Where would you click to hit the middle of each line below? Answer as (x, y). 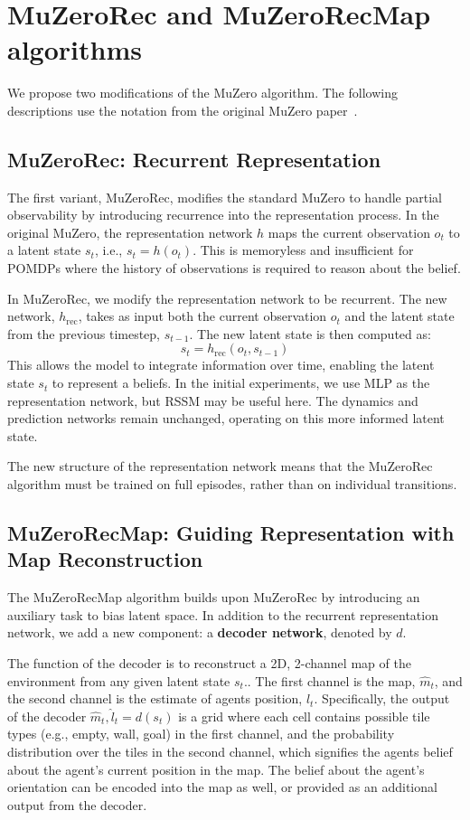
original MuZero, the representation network (130, 232)
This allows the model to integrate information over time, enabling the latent (221, 365)
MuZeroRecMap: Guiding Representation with (231, 533)
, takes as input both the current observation (202, 316)
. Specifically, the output (382, 698)
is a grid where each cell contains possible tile (304, 716)
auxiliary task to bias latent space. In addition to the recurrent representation (223, 614)
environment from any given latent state (119, 680)
